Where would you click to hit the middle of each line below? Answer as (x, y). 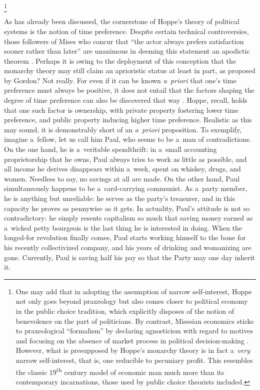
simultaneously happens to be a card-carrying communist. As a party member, (126, 188)
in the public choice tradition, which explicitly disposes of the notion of (125, 311)
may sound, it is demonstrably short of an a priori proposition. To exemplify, (123, 129)
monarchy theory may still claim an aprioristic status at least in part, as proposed (130, 70)
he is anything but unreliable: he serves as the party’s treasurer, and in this (120, 198)
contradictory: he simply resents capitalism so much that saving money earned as (128, 218)
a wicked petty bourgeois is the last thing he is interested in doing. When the (123, 227)
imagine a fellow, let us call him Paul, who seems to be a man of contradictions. (128, 139)
